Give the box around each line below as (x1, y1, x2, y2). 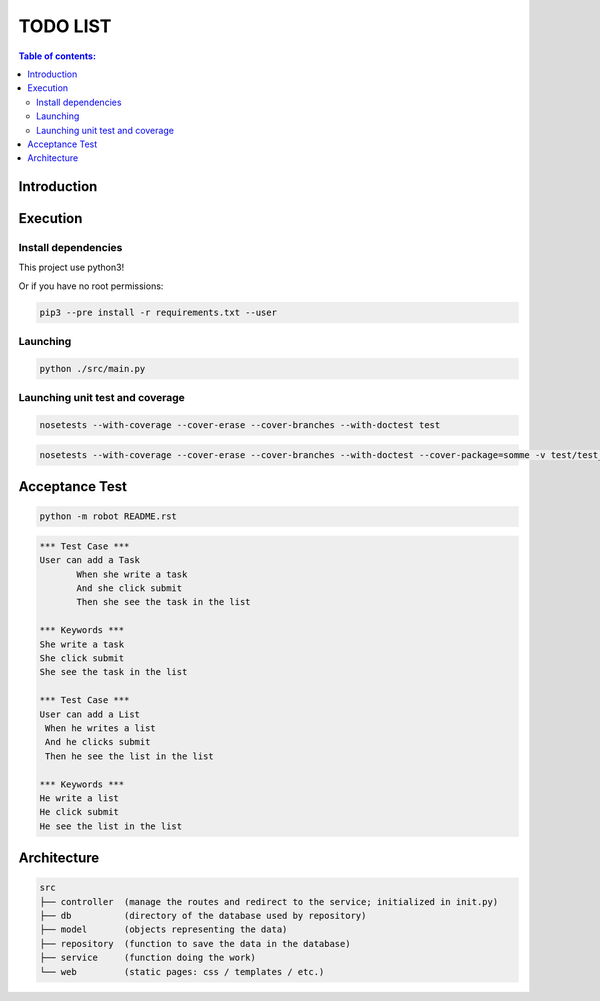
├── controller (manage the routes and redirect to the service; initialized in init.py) (39, 896, 499, 907)
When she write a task (76, 568, 188, 580)
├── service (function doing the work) (39, 952, 257, 964)
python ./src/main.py (39, 363, 146, 374)
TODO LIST (18, 15, 112, 37)
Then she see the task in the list (76, 596, 251, 608)
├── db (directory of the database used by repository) (39, 910, 367, 922)
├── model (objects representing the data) (39, 924, 288, 935)
